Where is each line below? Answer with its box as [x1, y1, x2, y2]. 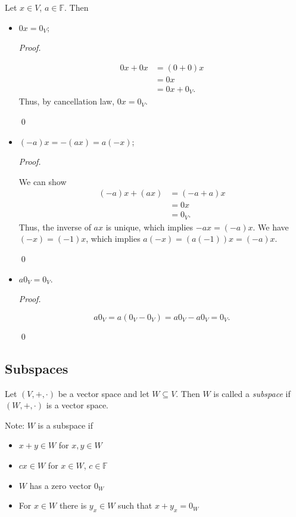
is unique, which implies [105, 220, 194, 233]
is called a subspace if [213, 387, 291, 399]
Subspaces [5, 359, 68, 377]
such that [118, 499, 152, 512]
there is [59, 499, 87, 512]
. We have [253, 220, 289, 233]
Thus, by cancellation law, [18, 95, 115, 107]
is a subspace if [38, 418, 93, 431]
